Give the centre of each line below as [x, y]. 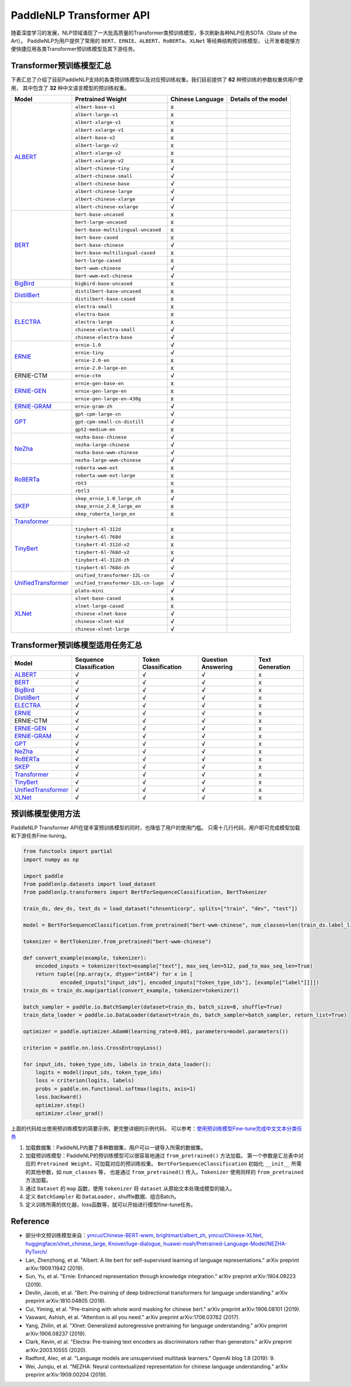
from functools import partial [68, 851]
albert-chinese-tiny [102, 168]
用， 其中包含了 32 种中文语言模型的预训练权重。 [70, 88]
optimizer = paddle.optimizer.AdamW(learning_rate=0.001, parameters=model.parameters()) [156, 1032]
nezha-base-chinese [101, 437]
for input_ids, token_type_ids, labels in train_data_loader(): [117, 1064]
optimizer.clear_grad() [69, 1113]
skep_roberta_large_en [105, 514]
